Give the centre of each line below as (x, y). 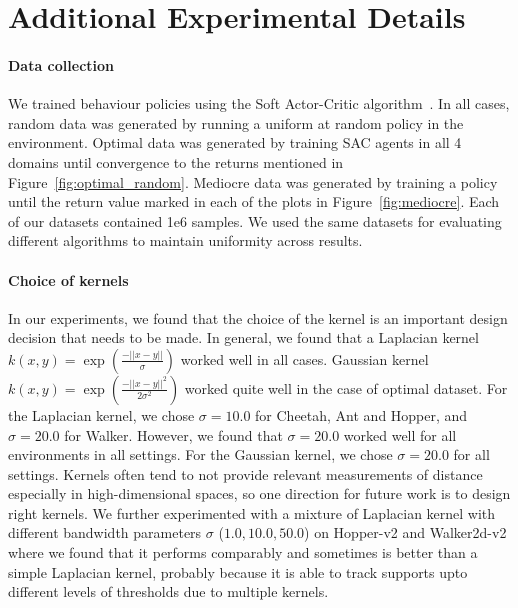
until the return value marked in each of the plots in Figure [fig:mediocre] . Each (254, 201)
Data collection (61, 64)
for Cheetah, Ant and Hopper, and (361, 414)
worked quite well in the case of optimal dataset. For (346, 387)
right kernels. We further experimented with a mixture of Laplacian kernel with (252, 512)
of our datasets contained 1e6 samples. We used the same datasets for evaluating (255, 220)
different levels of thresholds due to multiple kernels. (168, 591)
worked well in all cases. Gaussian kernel (304, 358)
